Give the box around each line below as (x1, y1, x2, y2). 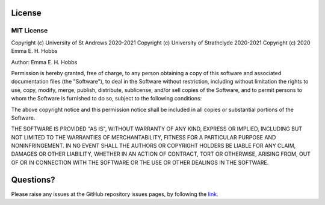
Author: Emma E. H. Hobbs (11, 58, 78, 66)
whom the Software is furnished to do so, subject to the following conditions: (11, 95, 202, 102)
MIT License (11, 26, 48, 35)
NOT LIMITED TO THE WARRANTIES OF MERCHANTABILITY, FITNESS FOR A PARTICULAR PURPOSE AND (11, 133, 276, 141)
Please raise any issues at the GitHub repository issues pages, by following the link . (11, 190, 218, 198)
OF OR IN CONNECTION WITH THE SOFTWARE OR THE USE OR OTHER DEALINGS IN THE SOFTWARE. (11, 159, 269, 166)
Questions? (11, 174, 55, 185)
